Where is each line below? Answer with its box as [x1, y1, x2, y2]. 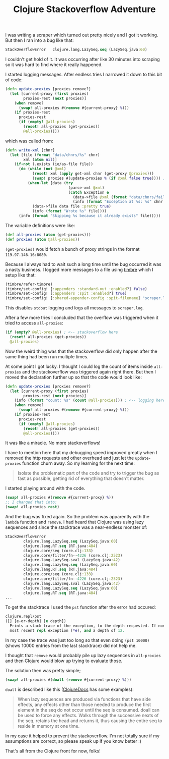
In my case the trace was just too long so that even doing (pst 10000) [5, 637, 150, 643]
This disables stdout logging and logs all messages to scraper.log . [5, 305, 144, 311]
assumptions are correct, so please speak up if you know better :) [5, 738, 142, 744]
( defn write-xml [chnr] [5, 147, 55, 152]
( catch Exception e [68, 190, 109, 195]
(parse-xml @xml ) [68, 185, 105, 190]
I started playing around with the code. [5, 485, 86, 492]
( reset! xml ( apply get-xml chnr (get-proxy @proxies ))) [32, 171, 154, 176]
